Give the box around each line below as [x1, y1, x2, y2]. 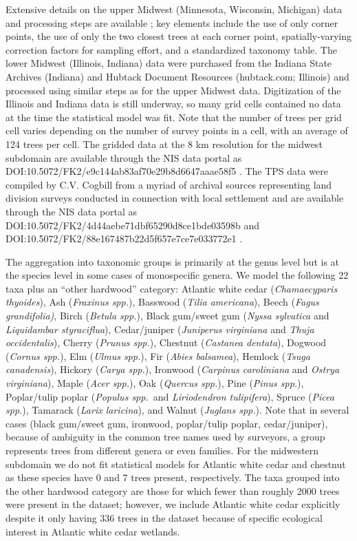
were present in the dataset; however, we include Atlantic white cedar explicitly [6, 497, 340, 511]
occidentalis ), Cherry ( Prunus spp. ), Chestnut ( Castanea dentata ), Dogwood [6, 335, 327, 350]
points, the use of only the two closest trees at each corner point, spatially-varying [6, 29, 352, 43]
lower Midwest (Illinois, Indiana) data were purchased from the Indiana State [6, 56, 332, 70]
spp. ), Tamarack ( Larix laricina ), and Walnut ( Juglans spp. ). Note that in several [6, 403, 349, 417]
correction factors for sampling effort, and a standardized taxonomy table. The [6, 42, 337, 56]
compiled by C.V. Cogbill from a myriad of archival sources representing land [6, 177, 332, 191]
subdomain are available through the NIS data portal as [6, 150, 242, 165]
